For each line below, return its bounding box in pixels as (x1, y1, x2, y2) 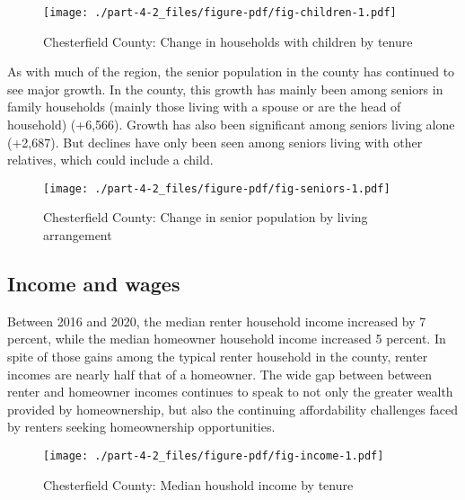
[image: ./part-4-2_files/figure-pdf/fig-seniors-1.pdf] (43, 182, 390, 195)
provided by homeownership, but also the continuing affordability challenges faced (7, 399, 459, 418)
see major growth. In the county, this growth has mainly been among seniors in (7, 79, 443, 98)
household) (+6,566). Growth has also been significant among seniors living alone (7, 115, 455, 134)
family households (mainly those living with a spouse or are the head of (7, 97, 401, 116)
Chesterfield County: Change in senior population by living (43, 208, 368, 227)
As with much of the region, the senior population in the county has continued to (7, 62, 455, 81)
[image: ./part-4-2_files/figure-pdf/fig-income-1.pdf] (43, 450, 384, 463)
